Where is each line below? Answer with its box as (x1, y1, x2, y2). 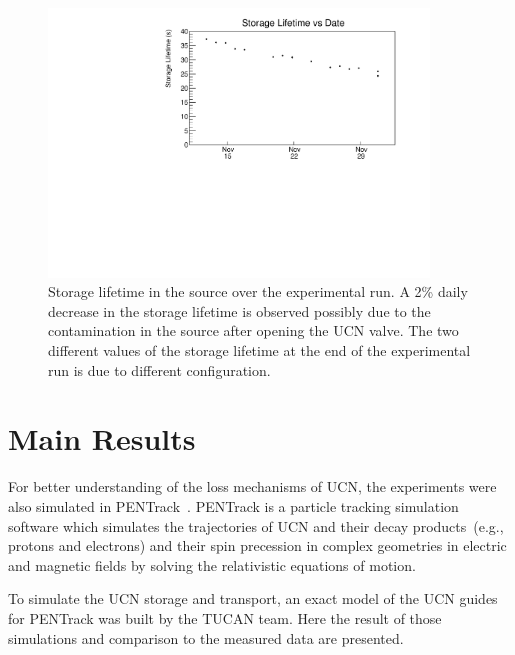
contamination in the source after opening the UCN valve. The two (48, 320, 459, 341)
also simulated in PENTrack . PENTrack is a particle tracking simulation (8, 495, 459, 516)
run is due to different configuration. (48, 359, 271, 380)
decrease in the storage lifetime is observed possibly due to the (48, 300, 431, 321)
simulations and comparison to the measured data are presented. (8, 627, 404, 648)
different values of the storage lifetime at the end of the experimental (48, 340, 471, 361)
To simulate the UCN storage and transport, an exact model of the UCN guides (8, 588, 498, 609)
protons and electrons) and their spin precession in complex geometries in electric (8, 535, 507, 556)
